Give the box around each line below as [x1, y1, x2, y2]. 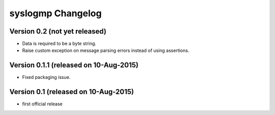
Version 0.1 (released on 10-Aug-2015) [9, 88, 134, 96]
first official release [22, 101, 63, 107]
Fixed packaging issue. [22, 74, 71, 80]
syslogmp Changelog [9, 8, 102, 19]
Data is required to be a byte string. [22, 41, 97, 47]
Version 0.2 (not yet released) [9, 27, 106, 36]
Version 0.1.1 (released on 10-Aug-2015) [9, 61, 139, 70]
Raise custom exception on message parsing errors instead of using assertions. [22, 47, 189, 53]
